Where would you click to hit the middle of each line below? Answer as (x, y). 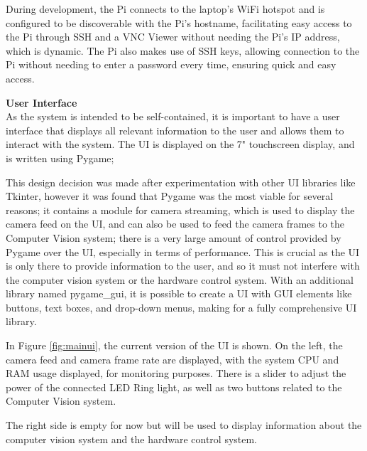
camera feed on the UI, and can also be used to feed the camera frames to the (175, 224)
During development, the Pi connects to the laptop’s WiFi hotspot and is (165, 9)
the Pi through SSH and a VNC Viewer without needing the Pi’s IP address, (173, 37)
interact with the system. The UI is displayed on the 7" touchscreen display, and (180, 144)
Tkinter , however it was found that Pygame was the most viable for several (170, 196)
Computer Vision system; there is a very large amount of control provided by (174, 237)
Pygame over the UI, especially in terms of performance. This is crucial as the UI (183, 251)
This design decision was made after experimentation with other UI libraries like (181, 182)
